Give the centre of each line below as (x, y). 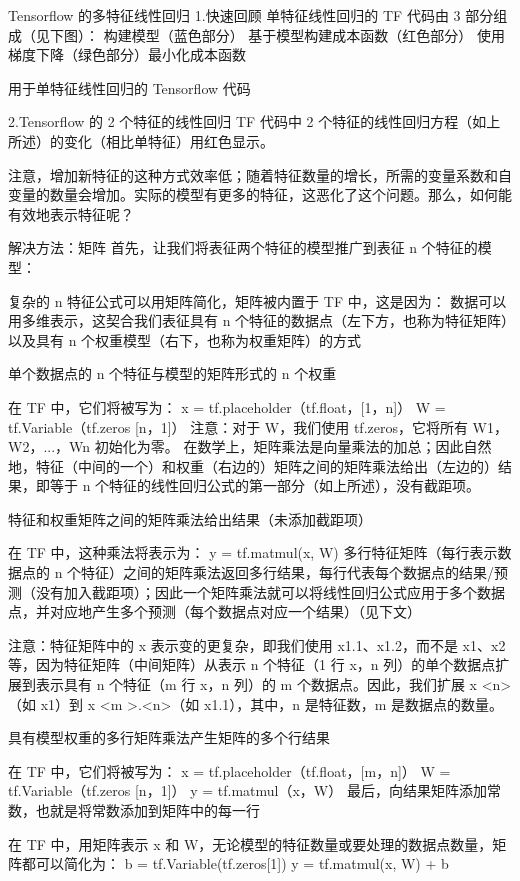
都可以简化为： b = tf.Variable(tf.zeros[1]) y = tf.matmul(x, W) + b (235, 863)
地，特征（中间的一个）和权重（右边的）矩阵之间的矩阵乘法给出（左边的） (253, 465)
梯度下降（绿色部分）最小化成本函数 (127, 54)
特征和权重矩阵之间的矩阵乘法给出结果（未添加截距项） (190, 518)
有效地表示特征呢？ (71, 213)
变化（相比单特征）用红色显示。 (168, 140)
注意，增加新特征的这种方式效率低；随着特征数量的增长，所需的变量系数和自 (260, 174)
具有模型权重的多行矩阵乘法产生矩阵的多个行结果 (169, 737)
